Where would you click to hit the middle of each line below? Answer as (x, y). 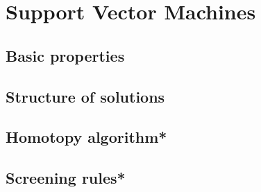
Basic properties (65, 55)
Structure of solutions (85, 96)
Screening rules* (66, 178)
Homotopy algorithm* (86, 137)
